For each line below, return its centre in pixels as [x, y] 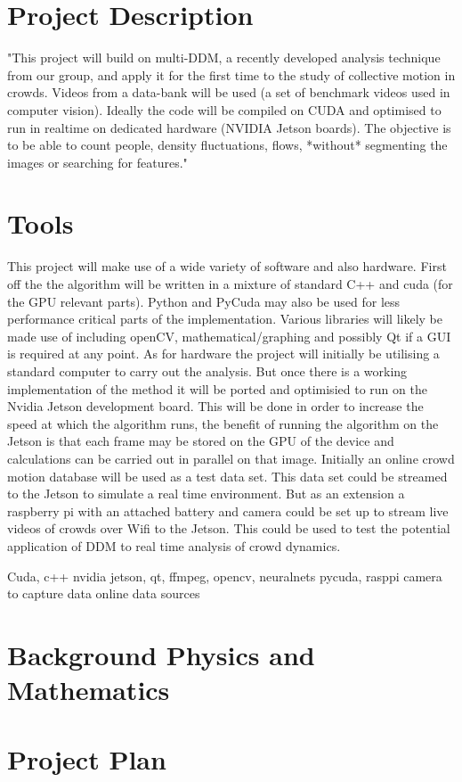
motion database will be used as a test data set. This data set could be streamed [227, 476]
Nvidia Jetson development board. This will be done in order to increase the [215, 406]
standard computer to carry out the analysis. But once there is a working [207, 370]
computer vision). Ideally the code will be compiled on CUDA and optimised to [224, 109]
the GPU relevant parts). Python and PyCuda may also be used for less [204, 301]
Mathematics [89, 690]
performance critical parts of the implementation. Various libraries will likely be [225, 319]
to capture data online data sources [104, 593]
